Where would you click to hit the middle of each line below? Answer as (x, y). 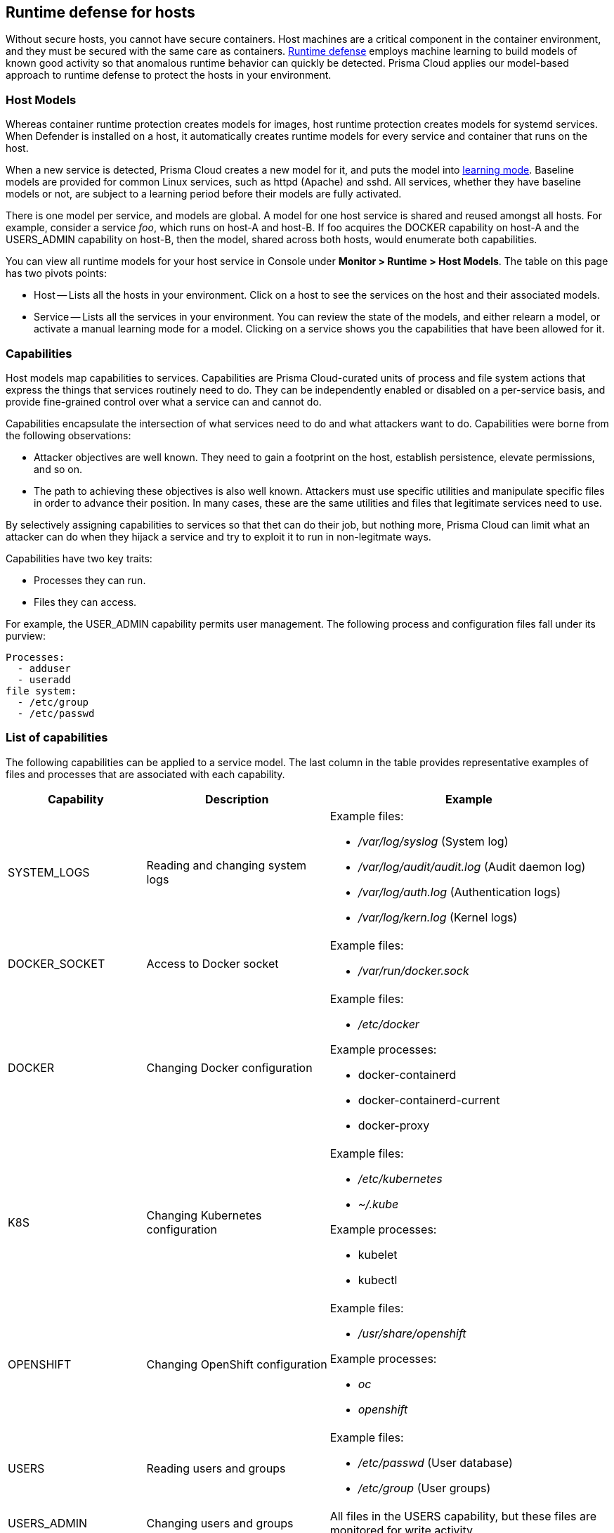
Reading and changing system (227, 865)
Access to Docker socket (213, 963)
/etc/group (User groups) (424, 1488)
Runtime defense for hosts (100, 12)
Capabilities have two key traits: (79, 558)
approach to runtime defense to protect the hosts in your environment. (169, 75)
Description (237, 799)
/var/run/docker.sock (413, 970)
